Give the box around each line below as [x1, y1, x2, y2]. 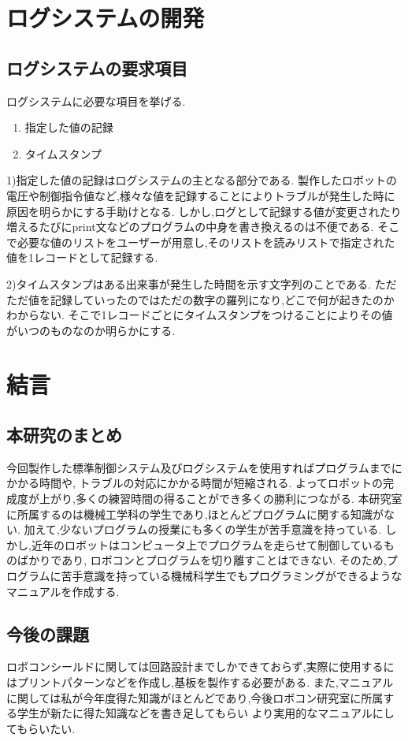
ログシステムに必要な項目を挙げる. [6, 92, 186, 109]
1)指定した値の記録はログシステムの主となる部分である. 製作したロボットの [6, 172, 398, 188]
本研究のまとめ [6, 423, 122, 447]
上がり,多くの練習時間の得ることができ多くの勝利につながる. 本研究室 [39, 490, 402, 507]
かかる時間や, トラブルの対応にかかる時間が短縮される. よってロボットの [6, 475, 383, 491]
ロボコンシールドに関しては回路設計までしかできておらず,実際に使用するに [6, 658, 395, 675]
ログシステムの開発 [6, 2, 205, 34]
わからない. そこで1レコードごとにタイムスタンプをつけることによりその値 [6, 307, 393, 323]
